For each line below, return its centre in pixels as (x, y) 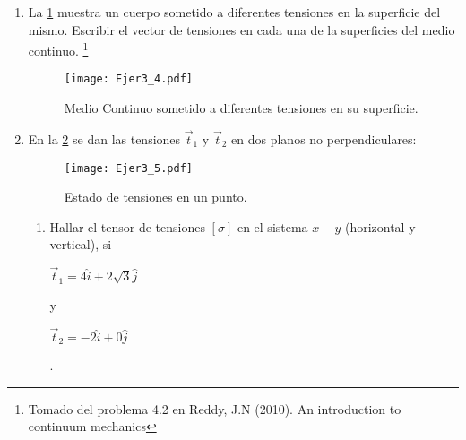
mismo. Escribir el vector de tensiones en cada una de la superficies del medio (242, 29)
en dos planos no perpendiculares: (324, 138)
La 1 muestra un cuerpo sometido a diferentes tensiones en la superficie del (234, 12)
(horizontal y (380, 226)
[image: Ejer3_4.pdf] (128, 79)
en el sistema (272, 226)
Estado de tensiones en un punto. (155, 197)
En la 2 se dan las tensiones (104, 138)
